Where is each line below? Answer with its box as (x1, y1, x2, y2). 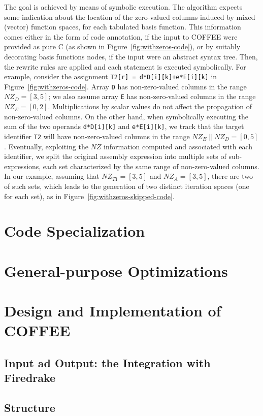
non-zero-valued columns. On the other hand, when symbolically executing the (4, 111, 248, 121)
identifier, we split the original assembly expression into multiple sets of (4, 151, 226, 162)
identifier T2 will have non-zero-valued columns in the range (4, 131, 190, 141)
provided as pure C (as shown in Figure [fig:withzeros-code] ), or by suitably (4, 41, 241, 52)
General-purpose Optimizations (4, 260, 228, 281)
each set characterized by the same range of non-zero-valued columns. (43, 161, 259, 171)
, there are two (207, 171, 253, 181)
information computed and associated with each (104, 141, 253, 151)
